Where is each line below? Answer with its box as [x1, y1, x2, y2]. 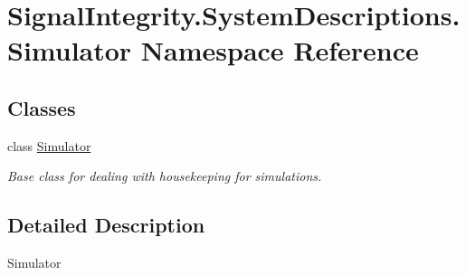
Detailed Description [7, 211, 205, 239]
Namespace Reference [140, 32, 419, 69]
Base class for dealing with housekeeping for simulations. [7, 166, 322, 185]
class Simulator [7, 136, 91, 155]
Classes [7, 93, 76, 121]
